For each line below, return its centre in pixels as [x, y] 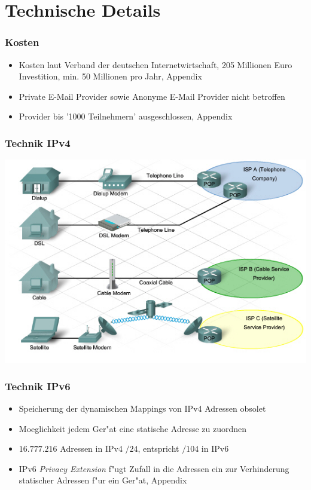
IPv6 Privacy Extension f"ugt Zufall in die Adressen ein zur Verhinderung [154, 468]
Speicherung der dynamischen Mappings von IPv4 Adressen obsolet [142, 408]
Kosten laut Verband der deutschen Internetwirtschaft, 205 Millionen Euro [155, 64]
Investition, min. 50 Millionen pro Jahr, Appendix [110, 76]
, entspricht [158, 448]
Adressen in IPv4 [91, 448]
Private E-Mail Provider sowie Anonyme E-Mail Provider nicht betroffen [152, 96]
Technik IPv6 [38, 386]
